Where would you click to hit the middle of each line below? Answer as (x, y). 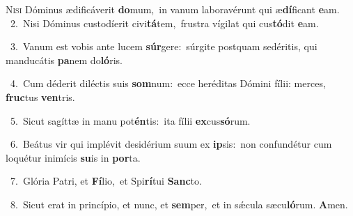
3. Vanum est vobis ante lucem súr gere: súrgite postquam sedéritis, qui (164, 46)
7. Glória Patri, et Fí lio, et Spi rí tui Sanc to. (106, 181)
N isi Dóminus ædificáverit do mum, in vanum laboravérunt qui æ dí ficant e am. (173, 9)
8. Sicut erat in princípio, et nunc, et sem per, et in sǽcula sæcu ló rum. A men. (179, 204)
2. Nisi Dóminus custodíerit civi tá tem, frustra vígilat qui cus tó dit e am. (164, 23)
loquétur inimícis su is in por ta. (73, 157)
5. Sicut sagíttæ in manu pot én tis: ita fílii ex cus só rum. (130, 120)
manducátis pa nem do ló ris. (64, 60)
